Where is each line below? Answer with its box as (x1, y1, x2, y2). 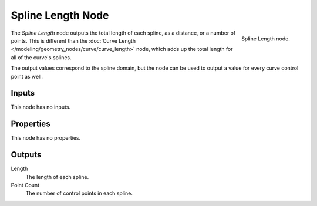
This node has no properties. (11, 134, 81, 141)
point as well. (11, 73, 43, 80)
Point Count (11, 182, 40, 188)
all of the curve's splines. (11, 53, 72, 61)
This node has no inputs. (11, 103, 70, 111)
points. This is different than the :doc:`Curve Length (11, 37, 136, 44)
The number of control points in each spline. (25, 190, 133, 197)
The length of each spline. (25, 173, 89, 180)
